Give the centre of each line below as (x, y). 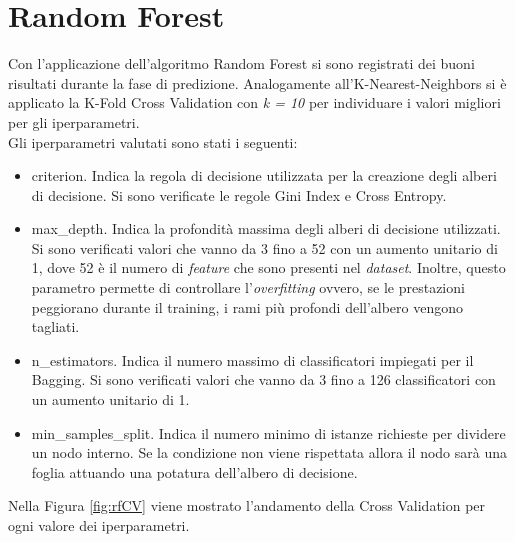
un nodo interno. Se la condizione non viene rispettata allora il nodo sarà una (269, 452)
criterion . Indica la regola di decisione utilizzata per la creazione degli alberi (264, 175)
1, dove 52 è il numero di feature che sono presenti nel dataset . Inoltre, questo (268, 267)
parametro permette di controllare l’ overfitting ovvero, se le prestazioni (248, 287)
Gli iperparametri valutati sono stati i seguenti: (153, 141)
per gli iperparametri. (74, 121)
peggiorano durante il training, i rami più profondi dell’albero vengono (247, 306)
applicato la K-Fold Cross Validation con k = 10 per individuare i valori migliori (254, 102)
